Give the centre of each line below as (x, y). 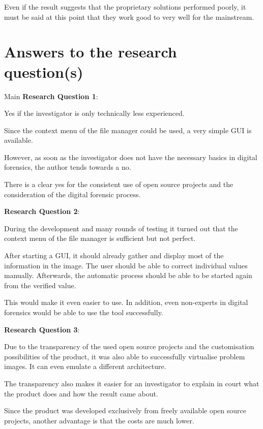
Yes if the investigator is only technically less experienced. (94, 113)
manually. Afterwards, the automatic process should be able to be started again (128, 275)
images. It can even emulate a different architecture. (85, 366)
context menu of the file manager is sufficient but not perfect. (100, 238)
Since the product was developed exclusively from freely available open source (125, 410)
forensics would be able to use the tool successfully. (84, 312)
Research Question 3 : (42, 329)
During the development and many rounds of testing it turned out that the (121, 228)
